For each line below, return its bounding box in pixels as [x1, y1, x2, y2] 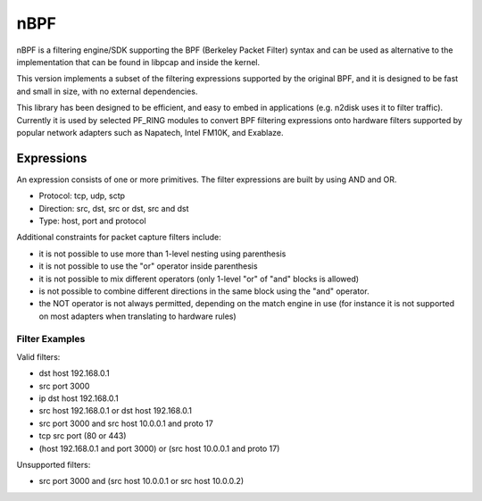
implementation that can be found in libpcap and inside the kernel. [16, 56, 261, 67]
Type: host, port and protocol [38, 215, 146, 226]
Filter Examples [16, 333, 86, 346]
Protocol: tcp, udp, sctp [38, 190, 125, 201]
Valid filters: [16, 351, 61, 362]
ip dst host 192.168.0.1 [38, 393, 120, 404]
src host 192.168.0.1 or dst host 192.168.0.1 [38, 405, 192, 416]
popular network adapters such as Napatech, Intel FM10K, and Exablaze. [16, 127, 285, 138]
